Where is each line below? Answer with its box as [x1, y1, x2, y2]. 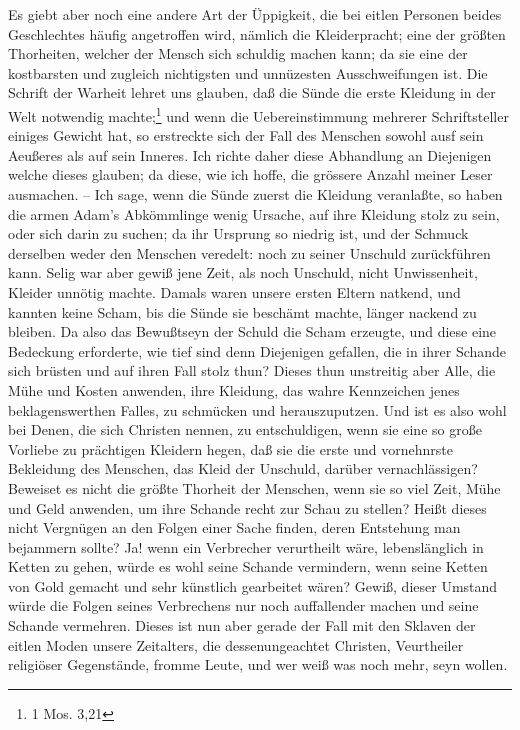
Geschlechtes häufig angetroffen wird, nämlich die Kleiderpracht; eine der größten [8, 23, 506, 44]
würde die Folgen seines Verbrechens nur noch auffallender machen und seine [8, 595, 479, 616]
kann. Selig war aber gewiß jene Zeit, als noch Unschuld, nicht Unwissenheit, [8, 262, 478, 283]
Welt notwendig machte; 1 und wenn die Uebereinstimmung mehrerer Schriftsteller [8, 102, 509, 126]
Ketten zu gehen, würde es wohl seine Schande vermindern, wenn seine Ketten [8, 556, 488, 577]
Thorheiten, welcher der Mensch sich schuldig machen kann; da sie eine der [8, 43, 468, 64]
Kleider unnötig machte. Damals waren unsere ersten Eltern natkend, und [8, 281, 461, 302]
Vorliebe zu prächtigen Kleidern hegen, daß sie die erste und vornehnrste [8, 438, 453, 459]
